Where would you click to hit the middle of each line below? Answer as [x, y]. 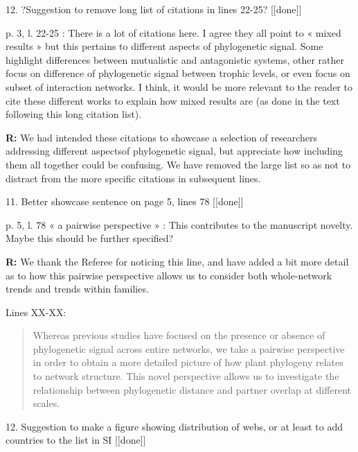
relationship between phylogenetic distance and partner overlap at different [192, 389]
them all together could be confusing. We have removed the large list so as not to [178, 164]
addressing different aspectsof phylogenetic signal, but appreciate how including [174, 151]
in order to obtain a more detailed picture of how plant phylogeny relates [188, 362]
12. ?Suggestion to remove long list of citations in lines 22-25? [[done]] [154, 9]
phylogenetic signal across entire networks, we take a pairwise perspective [189, 348]
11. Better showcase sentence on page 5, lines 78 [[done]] [125, 201]
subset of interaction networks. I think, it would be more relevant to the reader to [179, 86]
